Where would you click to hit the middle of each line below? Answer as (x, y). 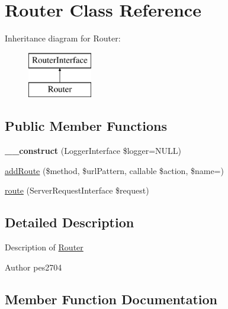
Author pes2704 (33, 267)
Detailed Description (70, 222)
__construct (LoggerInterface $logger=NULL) (93, 151)
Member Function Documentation (111, 299)
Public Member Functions (86, 126)
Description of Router (44, 247)
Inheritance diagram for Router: (63, 38)
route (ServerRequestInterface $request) (77, 190)
